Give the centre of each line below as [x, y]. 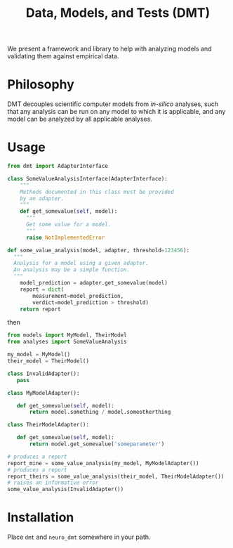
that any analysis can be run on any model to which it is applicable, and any [116, 112]
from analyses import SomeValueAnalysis [67, 342]
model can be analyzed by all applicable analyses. [80, 119]
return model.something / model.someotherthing [100, 412]
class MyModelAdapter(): [44, 393]
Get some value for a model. [68, 225]
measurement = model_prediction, [78, 296]
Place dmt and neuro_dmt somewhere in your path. [79, 537]
